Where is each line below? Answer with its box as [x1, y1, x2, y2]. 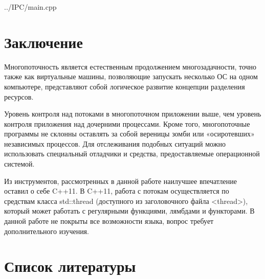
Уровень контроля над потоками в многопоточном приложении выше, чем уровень [4, 108, 261, 119]
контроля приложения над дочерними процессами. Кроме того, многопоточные [4, 118, 250, 129]
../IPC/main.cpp [4, 2, 57, 12]
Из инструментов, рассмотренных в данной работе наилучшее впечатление [4, 175, 237, 186]
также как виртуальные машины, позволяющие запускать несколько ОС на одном [4, 71, 258, 82]
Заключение [4, 31, 83, 52]
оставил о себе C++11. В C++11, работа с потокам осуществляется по [4, 185, 229, 196]
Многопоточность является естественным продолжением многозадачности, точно [4, 61, 257, 72]
